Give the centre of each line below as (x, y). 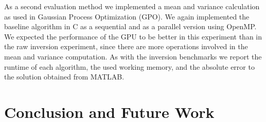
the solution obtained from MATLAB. (64, 77)
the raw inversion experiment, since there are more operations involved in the (126, 46)
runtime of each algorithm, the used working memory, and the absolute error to (129, 66)
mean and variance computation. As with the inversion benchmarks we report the (133, 56)
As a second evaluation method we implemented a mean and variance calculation (132, 6)
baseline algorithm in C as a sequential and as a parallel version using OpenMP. (130, 26)
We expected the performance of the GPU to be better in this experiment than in (133, 36)
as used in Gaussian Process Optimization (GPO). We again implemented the (127, 16)
